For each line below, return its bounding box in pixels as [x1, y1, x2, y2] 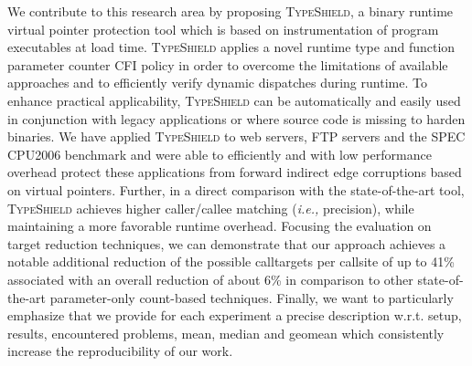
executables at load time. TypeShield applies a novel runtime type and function [7, 37, 456, 57]
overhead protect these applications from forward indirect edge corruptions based [7, 162, 462, 182]
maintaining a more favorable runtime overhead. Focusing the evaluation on [7, 216, 432, 235]
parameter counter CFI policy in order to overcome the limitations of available [7, 55, 448, 74]
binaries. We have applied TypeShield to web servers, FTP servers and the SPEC [7, 127, 466, 146]
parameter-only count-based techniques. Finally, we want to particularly [49, 288, 454, 307]
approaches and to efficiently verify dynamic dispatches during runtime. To [7, 73, 427, 92]
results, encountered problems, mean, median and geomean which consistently [7, 323, 445, 342]
